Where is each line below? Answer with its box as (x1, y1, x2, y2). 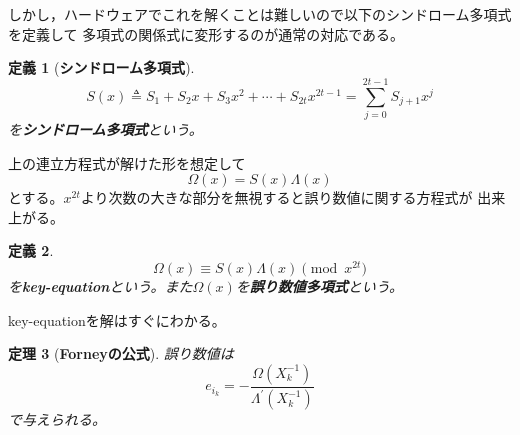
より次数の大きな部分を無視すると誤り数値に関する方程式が (80, 187, 473, 208)
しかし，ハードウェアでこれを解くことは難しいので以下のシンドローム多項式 (8, 4, 512, 24)
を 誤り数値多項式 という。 (235, 275, 403, 296)
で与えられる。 (8, 409, 106, 430)
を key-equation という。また (8, 275, 193, 296)
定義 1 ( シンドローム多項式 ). (8, 57, 195, 78)
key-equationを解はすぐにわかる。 (8, 309, 226, 330)
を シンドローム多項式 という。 (8, 118, 203, 139)
